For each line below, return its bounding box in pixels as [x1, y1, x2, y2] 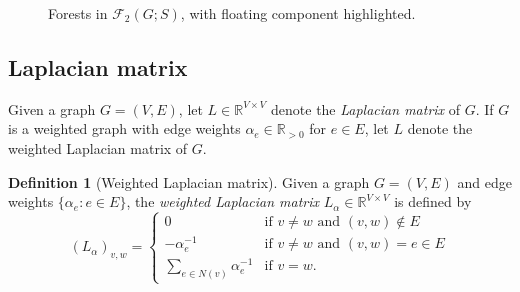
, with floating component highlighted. [180, 3, 416, 23]
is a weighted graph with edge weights [8, 118, 241, 139]
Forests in [48, 3, 108, 23]
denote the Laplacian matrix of [271, 98, 461, 119]
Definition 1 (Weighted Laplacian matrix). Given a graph [8, 171, 370, 192]
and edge [457, 171, 512, 192]
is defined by [394, 191, 472, 212]
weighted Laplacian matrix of [8, 137, 188, 158]
